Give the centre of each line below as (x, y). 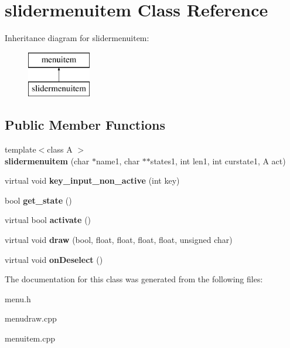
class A (60, 149)
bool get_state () (38, 200)
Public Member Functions (85, 125)
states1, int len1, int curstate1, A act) (218, 161)
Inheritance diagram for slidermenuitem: (77, 38)
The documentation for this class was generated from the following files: (134, 279)
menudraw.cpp (31, 318)
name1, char (118, 161)
